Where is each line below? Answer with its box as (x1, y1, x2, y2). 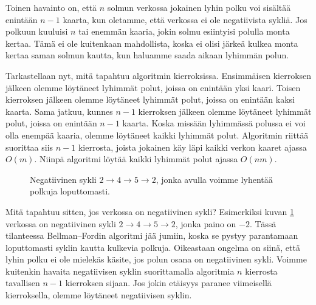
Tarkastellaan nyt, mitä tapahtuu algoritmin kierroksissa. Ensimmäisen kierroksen (5, 69, 312, 81)
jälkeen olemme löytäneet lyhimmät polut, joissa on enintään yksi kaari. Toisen (5, 81, 301, 94)
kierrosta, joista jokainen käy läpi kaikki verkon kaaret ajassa (78, 140, 307, 153)
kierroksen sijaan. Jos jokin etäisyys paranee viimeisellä (65, 276, 272, 289)
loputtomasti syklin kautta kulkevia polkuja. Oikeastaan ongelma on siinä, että (5, 241, 300, 253)
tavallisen (5, 276, 40, 289)
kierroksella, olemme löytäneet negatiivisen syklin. (5, 289, 192, 301)
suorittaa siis (5, 140, 53, 153)
